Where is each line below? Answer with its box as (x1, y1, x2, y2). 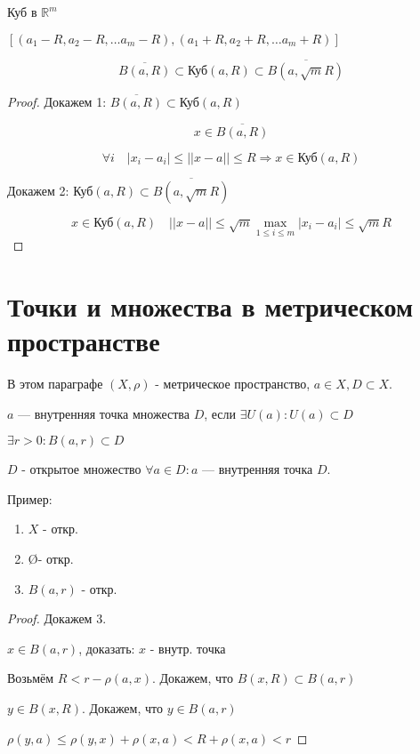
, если (204, 404, 237, 422)
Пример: (7, 489, 52, 508)
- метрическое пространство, (155, 373, 311, 392)
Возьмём (7, 669, 54, 687)
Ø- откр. (28, 549, 74, 567)
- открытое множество (21, 460, 141, 478)
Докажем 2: (7, 180, 69, 199)
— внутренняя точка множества (18, 404, 190, 422)
